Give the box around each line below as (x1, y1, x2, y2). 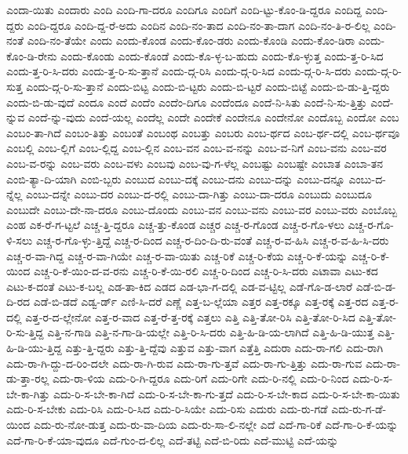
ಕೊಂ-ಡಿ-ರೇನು (6, 47, 57, 64)
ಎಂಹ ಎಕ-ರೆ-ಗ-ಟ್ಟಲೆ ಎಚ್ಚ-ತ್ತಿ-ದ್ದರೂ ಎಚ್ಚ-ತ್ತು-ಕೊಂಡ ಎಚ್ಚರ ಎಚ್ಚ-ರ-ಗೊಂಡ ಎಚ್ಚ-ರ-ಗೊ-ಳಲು (6, 216, 344, 233)
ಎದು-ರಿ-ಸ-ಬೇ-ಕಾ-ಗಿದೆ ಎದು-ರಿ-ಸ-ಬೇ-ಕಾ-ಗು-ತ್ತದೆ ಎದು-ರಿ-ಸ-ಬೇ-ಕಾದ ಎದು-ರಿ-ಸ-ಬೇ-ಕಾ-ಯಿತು (53, 385, 400, 401)
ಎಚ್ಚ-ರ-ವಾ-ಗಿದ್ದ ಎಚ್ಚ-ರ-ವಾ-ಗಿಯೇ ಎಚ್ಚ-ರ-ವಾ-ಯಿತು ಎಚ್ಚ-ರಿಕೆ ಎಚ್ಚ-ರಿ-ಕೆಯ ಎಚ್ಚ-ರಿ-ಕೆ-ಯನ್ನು (6, 247, 348, 263)
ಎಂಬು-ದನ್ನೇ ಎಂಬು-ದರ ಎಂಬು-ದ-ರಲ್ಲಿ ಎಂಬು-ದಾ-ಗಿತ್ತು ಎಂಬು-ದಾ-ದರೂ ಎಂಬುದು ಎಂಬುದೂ (26, 186, 372, 202)
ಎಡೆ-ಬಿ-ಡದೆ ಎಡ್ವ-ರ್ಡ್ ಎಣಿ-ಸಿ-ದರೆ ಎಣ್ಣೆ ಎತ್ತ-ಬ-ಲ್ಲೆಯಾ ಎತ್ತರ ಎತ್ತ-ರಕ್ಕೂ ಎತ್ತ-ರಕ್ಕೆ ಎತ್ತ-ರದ (33, 293, 369, 310)
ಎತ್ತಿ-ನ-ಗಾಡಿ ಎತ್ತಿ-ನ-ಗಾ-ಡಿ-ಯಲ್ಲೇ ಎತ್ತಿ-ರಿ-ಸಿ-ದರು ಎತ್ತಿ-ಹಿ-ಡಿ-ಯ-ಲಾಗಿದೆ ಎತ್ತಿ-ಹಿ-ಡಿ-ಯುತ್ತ (47, 324, 374, 340)
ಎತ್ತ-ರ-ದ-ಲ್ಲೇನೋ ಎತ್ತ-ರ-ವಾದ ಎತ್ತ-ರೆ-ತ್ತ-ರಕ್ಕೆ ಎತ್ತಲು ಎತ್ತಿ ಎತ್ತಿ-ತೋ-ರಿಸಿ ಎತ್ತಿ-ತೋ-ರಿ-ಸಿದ (25, 308, 355, 325)
